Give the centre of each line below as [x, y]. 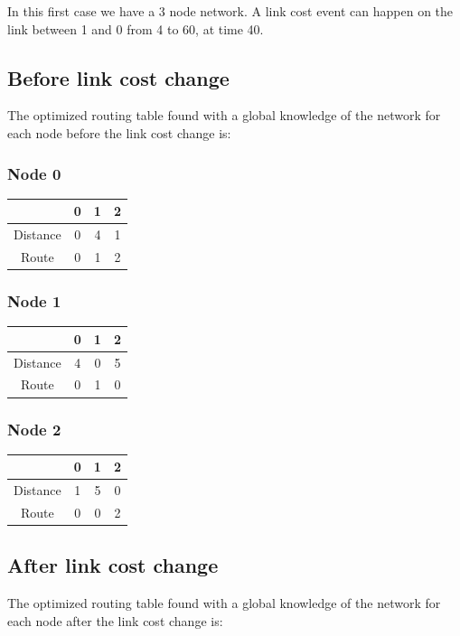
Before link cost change [118, 77]
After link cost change [113, 565]
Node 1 [34, 301]
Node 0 [34, 173]
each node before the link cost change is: [119, 132]
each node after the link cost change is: [115, 620]
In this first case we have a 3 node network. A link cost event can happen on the [230, 11]
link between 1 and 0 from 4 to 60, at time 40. [136, 28]
